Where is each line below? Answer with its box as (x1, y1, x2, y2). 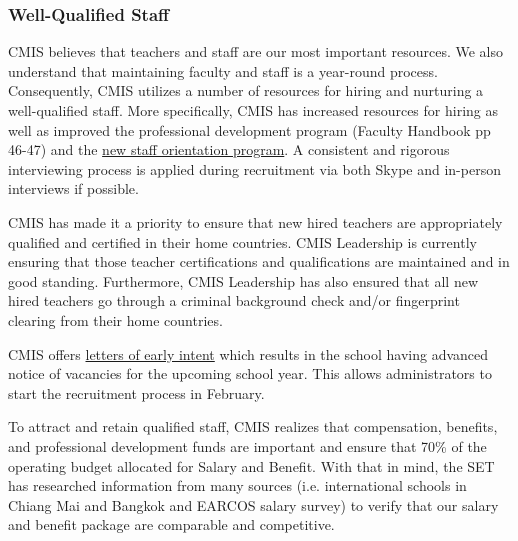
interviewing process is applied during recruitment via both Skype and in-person (8, 158, 501, 179)
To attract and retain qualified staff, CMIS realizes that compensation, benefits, (8, 416, 498, 437)
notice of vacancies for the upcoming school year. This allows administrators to (8, 363, 492, 384)
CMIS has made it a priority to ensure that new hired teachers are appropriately (8, 211, 503, 232)
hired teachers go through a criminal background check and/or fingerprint (8, 290, 460, 311)
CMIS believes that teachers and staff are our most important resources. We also (8, 41, 503, 62)
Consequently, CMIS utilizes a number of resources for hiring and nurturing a (8, 80, 484, 101)
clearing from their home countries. (8, 309, 223, 330)
